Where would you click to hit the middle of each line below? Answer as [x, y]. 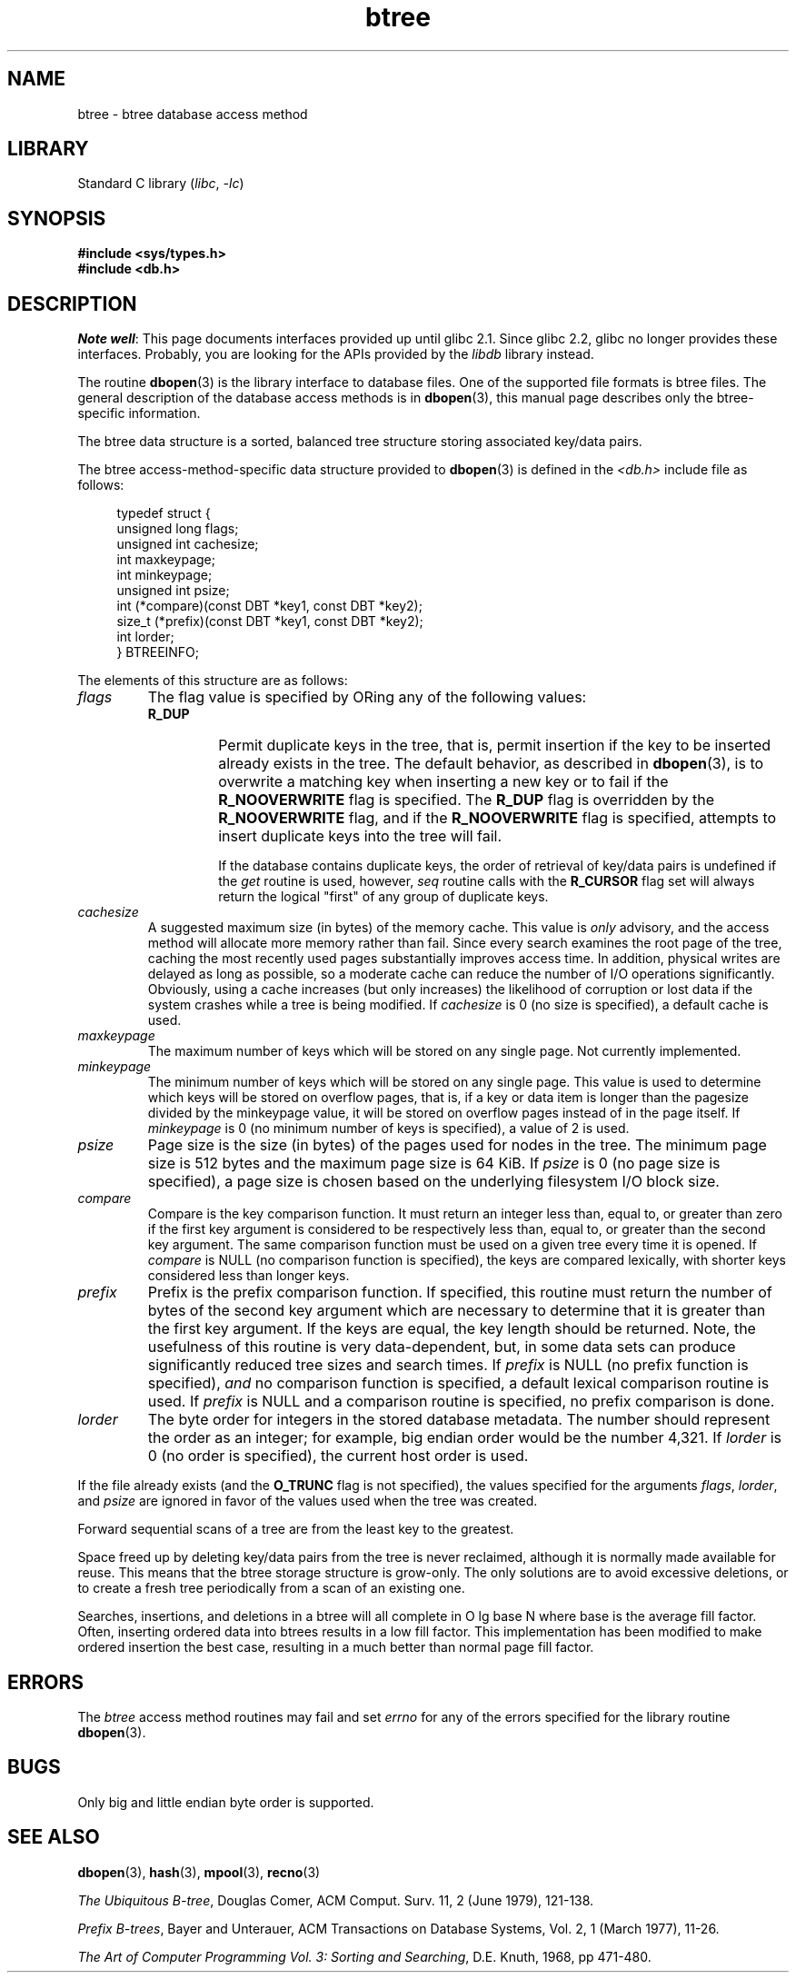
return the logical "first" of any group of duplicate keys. [383, 897]
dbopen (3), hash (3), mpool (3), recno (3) [199, 1872]
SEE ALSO [54, 1837]
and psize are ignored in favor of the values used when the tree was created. [308, 1501]
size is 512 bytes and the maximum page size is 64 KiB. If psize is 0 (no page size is [434, 1164]
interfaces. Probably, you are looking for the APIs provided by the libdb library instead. [336, 354]
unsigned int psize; [173, 591]
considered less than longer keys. [249, 1276]
